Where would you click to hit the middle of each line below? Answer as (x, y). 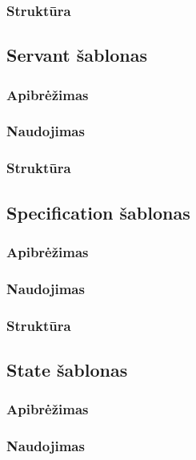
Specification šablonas (98, 212)
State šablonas (67, 369)
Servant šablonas (77, 55)
